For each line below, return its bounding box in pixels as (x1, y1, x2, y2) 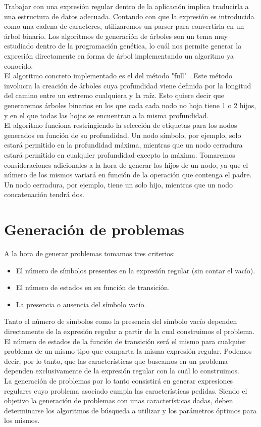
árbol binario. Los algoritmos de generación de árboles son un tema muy (4, 30, 228, 41)
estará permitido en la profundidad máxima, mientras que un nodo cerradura (4, 139, 243, 150)
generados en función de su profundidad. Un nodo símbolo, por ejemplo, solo (4, 129, 241, 140)
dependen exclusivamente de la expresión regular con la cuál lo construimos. (4, 365, 239, 376)
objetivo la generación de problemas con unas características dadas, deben (4, 395, 233, 406)
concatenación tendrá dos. (4, 189, 84, 200)
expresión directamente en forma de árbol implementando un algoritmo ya (4, 50, 234, 61)
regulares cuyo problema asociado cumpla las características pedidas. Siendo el (4, 385, 247, 396)
